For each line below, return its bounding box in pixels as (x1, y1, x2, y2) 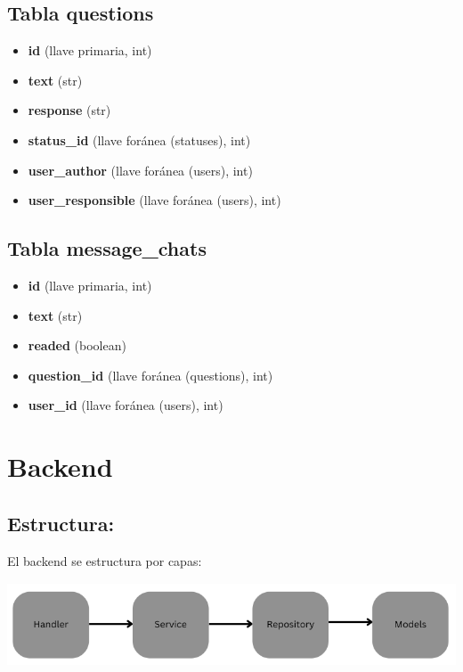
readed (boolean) (28, 336, 126, 355)
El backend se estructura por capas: (7, 551, 202, 570)
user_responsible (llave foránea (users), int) (28, 191, 281, 209)
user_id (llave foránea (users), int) (28, 396, 223, 414)
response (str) (28, 101, 111, 119)
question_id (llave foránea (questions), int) (28, 365, 273, 384)
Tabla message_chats (7, 234, 207, 262)
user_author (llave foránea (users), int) (28, 160, 253, 179)
